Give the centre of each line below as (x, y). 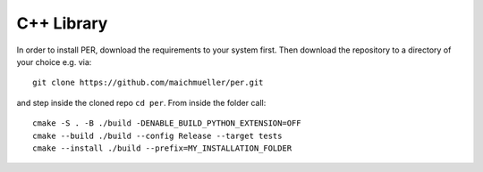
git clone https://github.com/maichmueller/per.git (148, 83)
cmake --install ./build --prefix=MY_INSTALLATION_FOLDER (162, 148)
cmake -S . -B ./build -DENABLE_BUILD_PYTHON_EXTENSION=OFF (167, 123)
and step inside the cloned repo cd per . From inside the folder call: (141, 102)
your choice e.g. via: (54, 61)
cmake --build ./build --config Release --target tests (157, 135)
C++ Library (62, 23)
